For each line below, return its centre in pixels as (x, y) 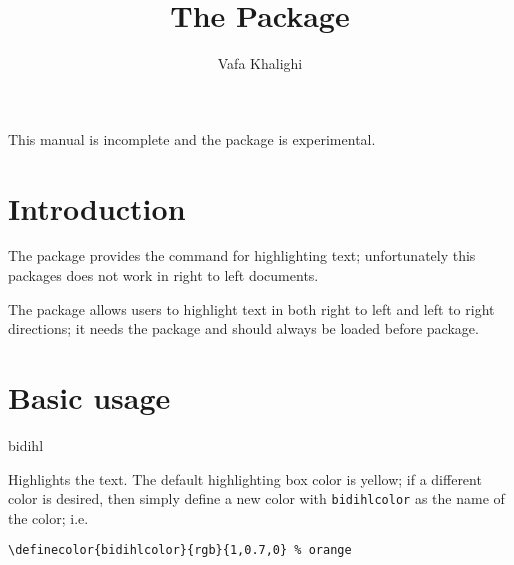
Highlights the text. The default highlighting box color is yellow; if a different (245, 478)
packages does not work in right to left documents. (163, 275)
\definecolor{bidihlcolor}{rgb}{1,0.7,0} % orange (180, 550)
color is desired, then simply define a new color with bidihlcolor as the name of (256, 498)
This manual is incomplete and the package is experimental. (192, 138)
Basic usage (89, 397)
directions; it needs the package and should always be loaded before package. (243, 328)
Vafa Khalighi (260, 63)
